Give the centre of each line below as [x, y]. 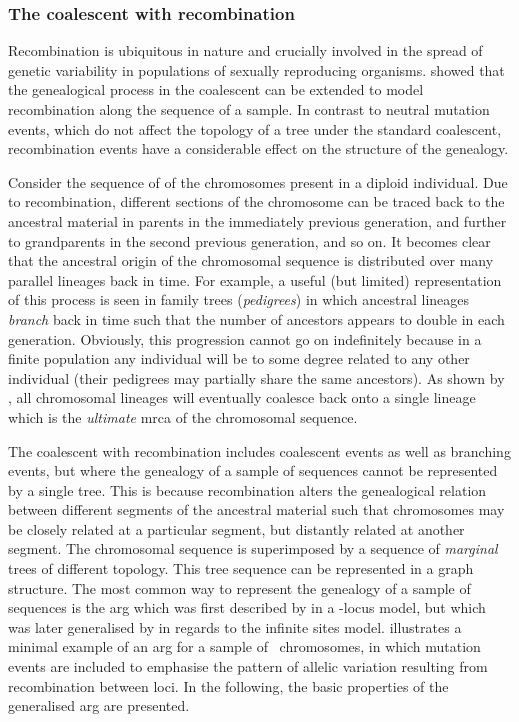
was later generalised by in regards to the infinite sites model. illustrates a [235, 626]
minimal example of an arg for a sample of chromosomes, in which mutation [244, 646]
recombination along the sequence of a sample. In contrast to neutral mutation [249, 109]
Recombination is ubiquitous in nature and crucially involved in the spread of [245, 50]
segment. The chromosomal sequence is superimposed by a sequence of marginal [253, 548]
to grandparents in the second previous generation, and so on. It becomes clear [249, 240]
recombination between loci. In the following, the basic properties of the [228, 685]
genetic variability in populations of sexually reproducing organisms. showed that [256, 69]
